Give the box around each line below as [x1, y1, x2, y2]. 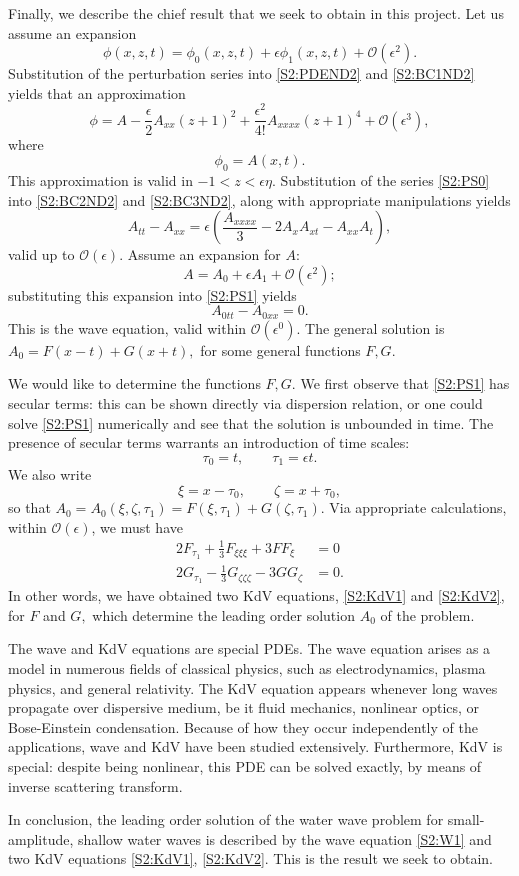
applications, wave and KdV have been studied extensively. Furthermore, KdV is [8, 736, 503, 757]
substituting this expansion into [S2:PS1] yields [8, 284, 297, 305]
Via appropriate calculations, [329, 497, 507, 518]
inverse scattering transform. [8, 775, 183, 796]
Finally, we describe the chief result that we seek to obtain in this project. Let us [8, 3, 504, 23]
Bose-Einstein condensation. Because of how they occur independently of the [8, 716, 478, 737]
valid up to [8, 244, 75, 265]
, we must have [91, 516, 183, 537]
